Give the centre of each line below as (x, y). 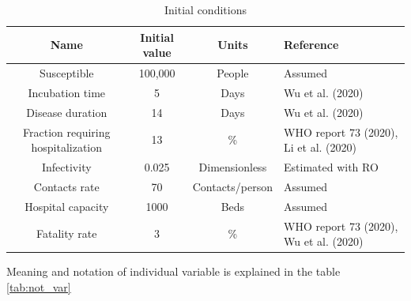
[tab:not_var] (39, 286)
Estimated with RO (331, 167)
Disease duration (67, 112)
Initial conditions (205, 9)
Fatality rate (67, 233)
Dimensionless (233, 167)
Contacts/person (233, 186)
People (233, 73)
